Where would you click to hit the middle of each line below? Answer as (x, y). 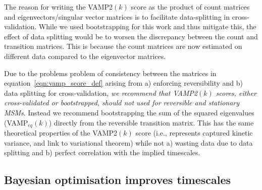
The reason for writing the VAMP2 (59, 7)
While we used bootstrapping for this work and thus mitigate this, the (147, 26)
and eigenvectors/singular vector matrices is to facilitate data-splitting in (117, 16)
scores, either (236, 92)
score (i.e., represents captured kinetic (194, 132)
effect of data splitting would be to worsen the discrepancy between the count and (131, 36)
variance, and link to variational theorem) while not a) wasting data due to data (128, 142)
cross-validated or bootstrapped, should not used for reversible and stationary (122, 103)
